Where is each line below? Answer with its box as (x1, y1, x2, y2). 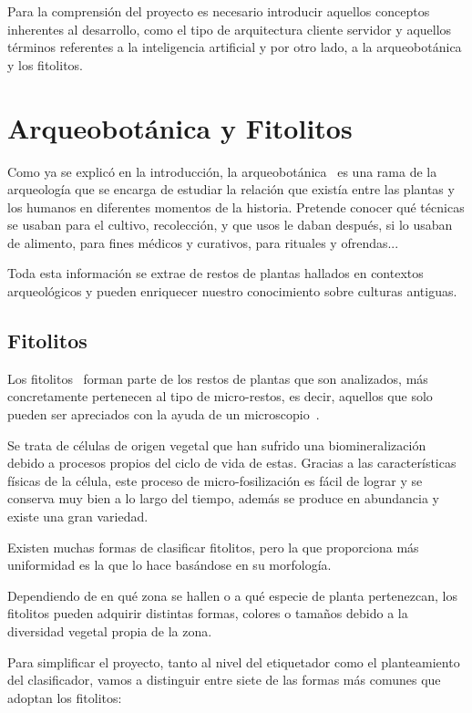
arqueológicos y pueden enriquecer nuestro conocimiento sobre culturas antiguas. (7, 282, 457, 301)
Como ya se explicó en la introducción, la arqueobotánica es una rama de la (7, 161, 437, 181)
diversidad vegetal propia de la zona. (7, 621, 212, 640)
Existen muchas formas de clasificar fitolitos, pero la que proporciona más (7, 537, 419, 556)
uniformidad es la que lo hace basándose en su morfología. (7, 555, 332, 574)
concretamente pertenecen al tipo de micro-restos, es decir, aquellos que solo (7, 387, 433, 406)
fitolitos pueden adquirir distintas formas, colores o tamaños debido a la (7, 604, 408, 623)
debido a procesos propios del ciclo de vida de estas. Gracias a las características (7, 453, 457, 472)
